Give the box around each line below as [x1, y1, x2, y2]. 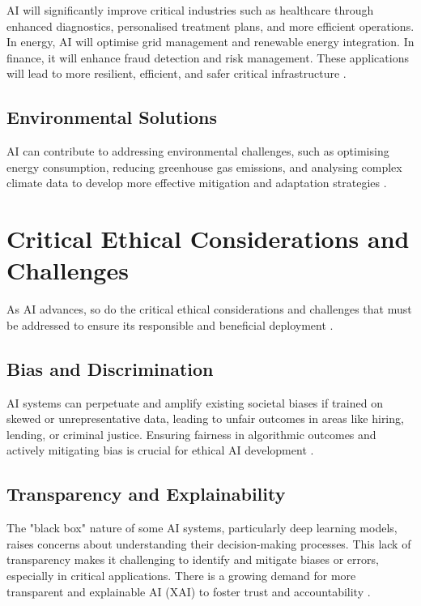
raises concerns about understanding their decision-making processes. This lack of [6, 535, 411, 552]
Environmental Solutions [6, 105, 218, 130]
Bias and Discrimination [6, 356, 214, 381]
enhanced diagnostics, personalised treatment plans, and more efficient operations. [6, 17, 415, 34]
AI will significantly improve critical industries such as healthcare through [6, 2, 374, 18]
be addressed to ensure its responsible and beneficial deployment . [6, 316, 334, 333]
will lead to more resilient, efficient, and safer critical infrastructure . [6, 65, 347, 82]
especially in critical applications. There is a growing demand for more [6, 567, 356, 584]
